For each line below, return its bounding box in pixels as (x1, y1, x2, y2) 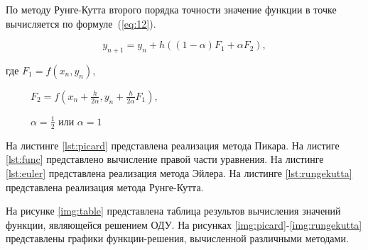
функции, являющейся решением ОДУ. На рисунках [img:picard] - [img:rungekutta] (6, 217, 362, 232)
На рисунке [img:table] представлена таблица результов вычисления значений (6, 203, 341, 218)
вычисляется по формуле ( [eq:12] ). (6, 16, 156, 30)
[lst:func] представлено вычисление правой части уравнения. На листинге (6, 152, 324, 166)
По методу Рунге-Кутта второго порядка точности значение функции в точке (6, 2, 337, 16)
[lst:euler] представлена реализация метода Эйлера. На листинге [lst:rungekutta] (6, 166, 352, 180)
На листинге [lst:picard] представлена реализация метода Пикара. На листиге (6, 137, 340, 152)
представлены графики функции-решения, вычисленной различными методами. (6, 231, 349, 246)
